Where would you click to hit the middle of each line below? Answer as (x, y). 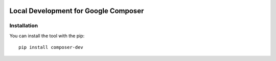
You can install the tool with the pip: (47, 36)
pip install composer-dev (51, 47)
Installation (24, 26)
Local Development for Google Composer (77, 11)
